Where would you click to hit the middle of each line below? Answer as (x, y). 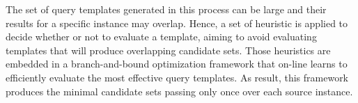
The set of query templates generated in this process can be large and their (166, 9)
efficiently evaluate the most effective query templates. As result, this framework (177, 77)
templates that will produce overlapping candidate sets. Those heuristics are (168, 50)
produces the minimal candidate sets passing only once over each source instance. (179, 91)
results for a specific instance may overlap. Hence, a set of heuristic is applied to (177, 23)
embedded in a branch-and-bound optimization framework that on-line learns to (177, 64)
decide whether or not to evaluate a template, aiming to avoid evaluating (161, 37)
